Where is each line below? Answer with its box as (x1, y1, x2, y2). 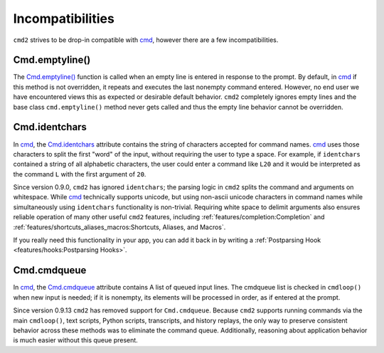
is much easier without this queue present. (13, 336, 138, 344)
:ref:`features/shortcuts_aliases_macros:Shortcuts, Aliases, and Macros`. (13, 223, 226, 231)
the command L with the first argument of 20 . (13, 169, 146, 178)
